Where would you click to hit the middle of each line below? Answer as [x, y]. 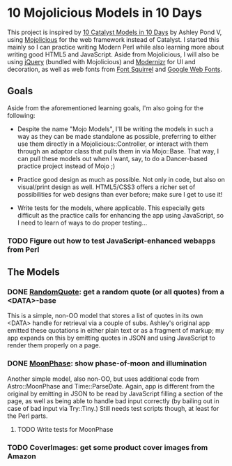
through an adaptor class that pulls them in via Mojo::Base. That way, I [118, 151]
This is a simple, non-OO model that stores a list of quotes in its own [105, 316]
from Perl [23, 249]
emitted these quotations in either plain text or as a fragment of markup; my [116, 331]
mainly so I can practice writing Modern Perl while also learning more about [116, 47]
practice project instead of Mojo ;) [66, 166]
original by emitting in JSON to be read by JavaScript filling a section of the [115, 393]
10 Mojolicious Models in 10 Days [105, 13]
